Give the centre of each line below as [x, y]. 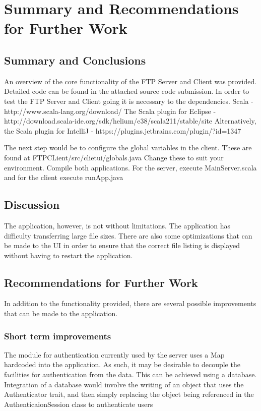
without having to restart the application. [69, 255]
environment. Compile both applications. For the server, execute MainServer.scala [130, 167]
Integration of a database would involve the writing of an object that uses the [124, 384]
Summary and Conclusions [75, 60]
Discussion [32, 204]
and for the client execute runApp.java [64, 177]
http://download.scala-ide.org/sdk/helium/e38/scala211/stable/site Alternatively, [130, 121]
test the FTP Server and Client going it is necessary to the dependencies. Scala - [129, 101]
